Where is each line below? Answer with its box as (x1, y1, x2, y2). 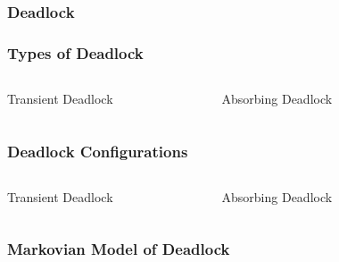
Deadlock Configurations (7, 139, 188, 162)
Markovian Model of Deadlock (7, 238, 230, 260)
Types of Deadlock (7, 41, 144, 63)
